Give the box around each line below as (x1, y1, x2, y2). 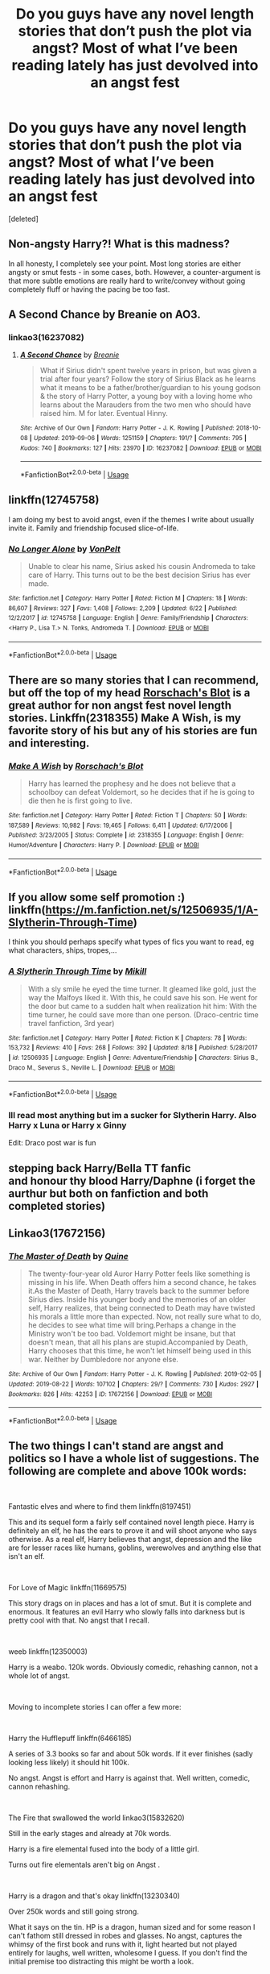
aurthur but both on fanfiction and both (8, 1186, 209, 1200)
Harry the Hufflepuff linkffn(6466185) (8, 1733, 133, 1743)
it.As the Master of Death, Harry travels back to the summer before (27, 1286, 250, 1296)
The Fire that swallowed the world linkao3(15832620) (8, 1813, 185, 1822)
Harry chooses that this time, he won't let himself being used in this (27, 1346, 252, 1356)
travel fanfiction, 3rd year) (27, 1018, 115, 1028)
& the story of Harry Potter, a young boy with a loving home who (39, 392, 253, 401)
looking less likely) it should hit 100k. (8, 1757, 130, 1767)
